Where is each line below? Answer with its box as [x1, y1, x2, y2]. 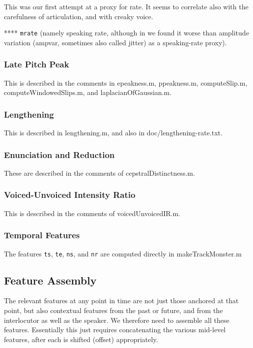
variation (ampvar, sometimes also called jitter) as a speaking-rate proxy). [4, 37, 227, 47]
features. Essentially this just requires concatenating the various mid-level [4, 324, 226, 335]
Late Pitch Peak [4, 58, 69, 70]
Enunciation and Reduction [4, 148, 115, 160]
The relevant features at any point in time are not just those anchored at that [4, 295, 239, 306]
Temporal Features [4, 229, 80, 241]
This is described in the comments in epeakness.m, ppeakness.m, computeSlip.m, [4, 77, 248, 88]
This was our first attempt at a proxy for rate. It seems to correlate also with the [4, 1, 249, 11]
